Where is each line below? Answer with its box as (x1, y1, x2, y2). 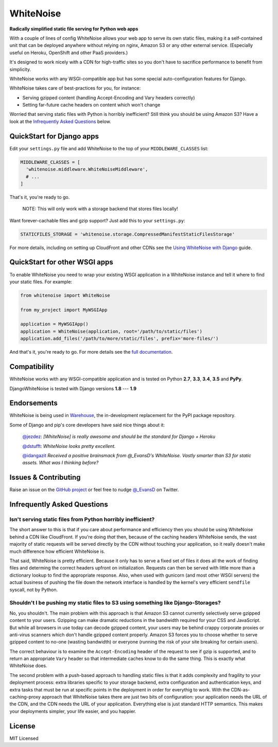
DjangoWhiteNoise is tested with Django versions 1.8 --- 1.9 (9, 385, 136, 391)
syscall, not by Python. (9, 586, 58, 593)
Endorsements (9, 399, 58, 408)
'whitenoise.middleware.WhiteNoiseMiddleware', (26, 166, 148, 172)
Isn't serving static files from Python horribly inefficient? (9, 516, 155, 523)
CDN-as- (231, 686, 250, 692)
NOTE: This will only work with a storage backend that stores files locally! (22, 206, 178, 212)
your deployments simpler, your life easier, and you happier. (9, 708, 136, 714)
